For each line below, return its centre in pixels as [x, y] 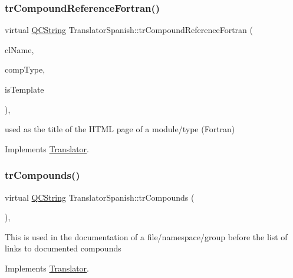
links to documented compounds [63, 248]
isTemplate [24, 89]
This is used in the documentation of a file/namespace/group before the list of [146, 236]
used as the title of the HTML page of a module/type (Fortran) [120, 129]
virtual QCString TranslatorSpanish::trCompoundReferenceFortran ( [129, 30]
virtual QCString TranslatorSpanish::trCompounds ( [100, 197]
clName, [19, 49]
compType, [25, 69]
